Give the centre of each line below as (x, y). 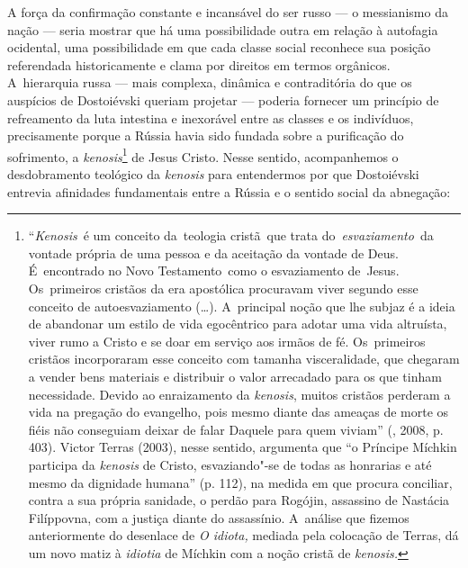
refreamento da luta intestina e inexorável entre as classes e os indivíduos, (211, 117)
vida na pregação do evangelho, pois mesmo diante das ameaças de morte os (238, 412)
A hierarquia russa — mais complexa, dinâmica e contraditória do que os (210, 82)
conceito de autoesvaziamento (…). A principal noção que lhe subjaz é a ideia (242, 306)
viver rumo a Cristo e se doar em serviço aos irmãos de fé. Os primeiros (227, 341)
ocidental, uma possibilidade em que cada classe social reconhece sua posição (219, 47)
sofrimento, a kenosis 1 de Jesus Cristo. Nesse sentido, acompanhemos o (203, 155)
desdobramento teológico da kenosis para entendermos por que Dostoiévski (213, 174)
